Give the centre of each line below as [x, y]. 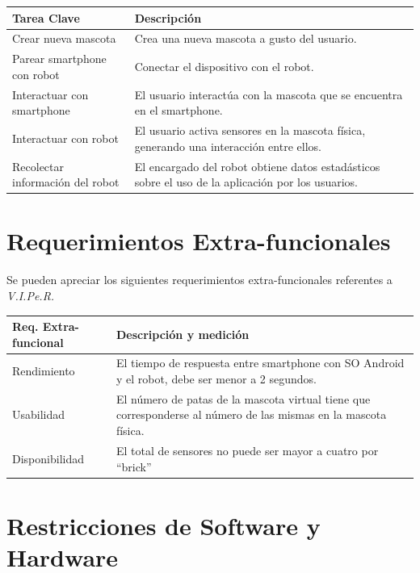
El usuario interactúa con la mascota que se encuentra [269, 94]
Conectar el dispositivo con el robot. [224, 66]
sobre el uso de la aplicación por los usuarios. [246, 182]
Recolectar [38, 166]
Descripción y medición [183, 334]
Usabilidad [39, 414]
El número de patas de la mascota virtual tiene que [243, 398]
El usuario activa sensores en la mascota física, [250, 130]
